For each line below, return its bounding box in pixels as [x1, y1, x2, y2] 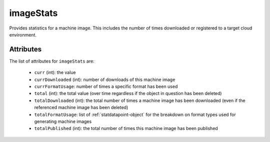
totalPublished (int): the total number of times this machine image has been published [34, 125, 218, 131]
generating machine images [34, 118, 92, 124]
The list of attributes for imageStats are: [9, 58, 94, 64]
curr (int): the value [34, 69, 76, 75]
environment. [9, 31, 37, 37]
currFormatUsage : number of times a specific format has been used [34, 83, 178, 89]
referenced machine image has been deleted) [34, 104, 128, 110]
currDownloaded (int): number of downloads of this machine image [34, 76, 175, 82]
